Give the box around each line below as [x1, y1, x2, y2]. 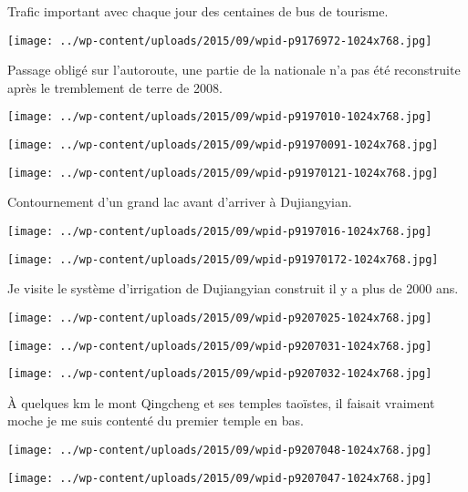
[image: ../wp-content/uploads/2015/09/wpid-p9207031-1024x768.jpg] [7, 339, 432, 353]
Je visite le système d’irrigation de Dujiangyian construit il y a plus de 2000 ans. [7, 279, 459, 298]
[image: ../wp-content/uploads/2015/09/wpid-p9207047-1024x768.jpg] [7, 471, 432, 485]
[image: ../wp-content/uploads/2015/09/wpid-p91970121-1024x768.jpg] [7, 166, 439, 179]
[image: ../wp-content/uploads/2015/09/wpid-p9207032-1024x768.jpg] [7, 367, 432, 381]
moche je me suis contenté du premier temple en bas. [7, 411, 304, 430]
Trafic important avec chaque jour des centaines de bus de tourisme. [7, 2, 389, 20]
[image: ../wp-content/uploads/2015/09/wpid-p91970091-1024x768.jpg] [7, 138, 439, 152]
